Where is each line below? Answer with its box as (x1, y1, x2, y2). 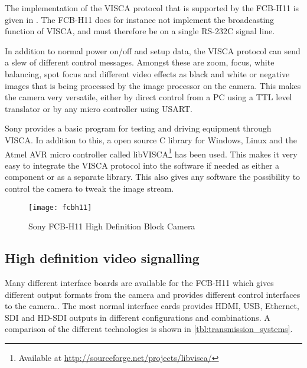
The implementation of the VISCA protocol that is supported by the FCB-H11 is (5, 2, 299, 14)
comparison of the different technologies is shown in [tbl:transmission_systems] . (5, 323, 293, 335)
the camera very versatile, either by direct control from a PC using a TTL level (5, 91, 292, 103)
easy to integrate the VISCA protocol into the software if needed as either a (5, 159, 280, 171)
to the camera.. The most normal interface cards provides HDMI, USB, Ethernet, (5, 300, 299, 312)
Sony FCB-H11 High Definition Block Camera (28, 220, 195, 232)
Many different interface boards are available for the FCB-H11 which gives (5, 277, 274, 289)
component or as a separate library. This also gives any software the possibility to (5, 170, 301, 183)
